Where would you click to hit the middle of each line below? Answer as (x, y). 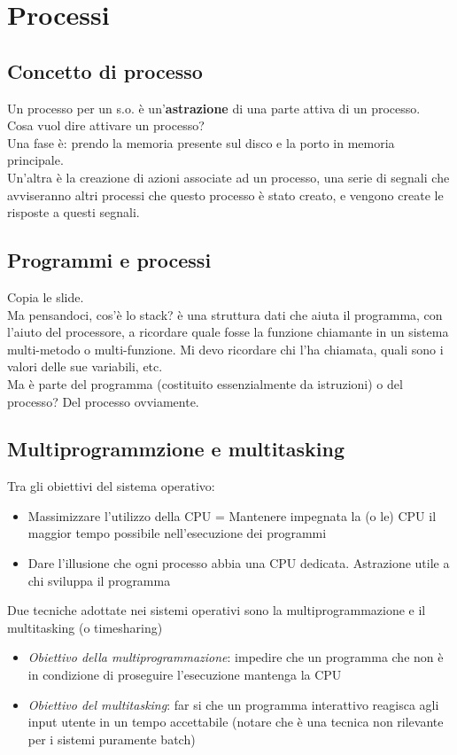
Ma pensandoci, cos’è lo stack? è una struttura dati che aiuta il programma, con (225, 314)
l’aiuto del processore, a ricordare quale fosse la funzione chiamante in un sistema (228, 332)
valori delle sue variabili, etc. (85, 366)
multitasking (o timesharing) (85, 627)
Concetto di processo (105, 70)
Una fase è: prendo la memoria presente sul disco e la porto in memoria (201, 142)
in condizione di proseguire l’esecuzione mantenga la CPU (185, 675)
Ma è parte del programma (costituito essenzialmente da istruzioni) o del (205, 383)
